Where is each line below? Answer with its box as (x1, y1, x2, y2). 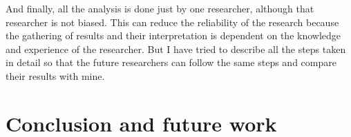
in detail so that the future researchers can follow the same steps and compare (6, 55, 336, 70)
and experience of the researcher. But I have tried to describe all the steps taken (6, 41, 346, 56)
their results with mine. (6, 68, 105, 83)
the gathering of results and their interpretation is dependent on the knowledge (6, 28, 341, 43)
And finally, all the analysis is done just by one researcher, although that (6, 1, 314, 15)
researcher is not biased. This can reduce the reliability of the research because (6, 14, 339, 29)
